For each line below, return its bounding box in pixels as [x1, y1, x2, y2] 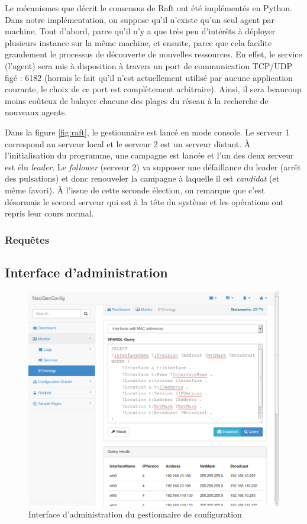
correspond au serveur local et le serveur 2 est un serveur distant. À [5, 137, 251, 150]
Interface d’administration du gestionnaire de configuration [28, 508, 242, 520]
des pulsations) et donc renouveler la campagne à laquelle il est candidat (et [5, 172, 280, 185]
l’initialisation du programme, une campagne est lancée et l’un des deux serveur [5, 149, 294, 161]
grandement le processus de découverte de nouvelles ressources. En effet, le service [5, 48, 302, 60]
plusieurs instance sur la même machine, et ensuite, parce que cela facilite [5, 36, 272, 48]
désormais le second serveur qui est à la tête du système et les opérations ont [5, 195, 284, 208]
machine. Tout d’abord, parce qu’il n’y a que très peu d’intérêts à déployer [5, 25, 276, 37]
